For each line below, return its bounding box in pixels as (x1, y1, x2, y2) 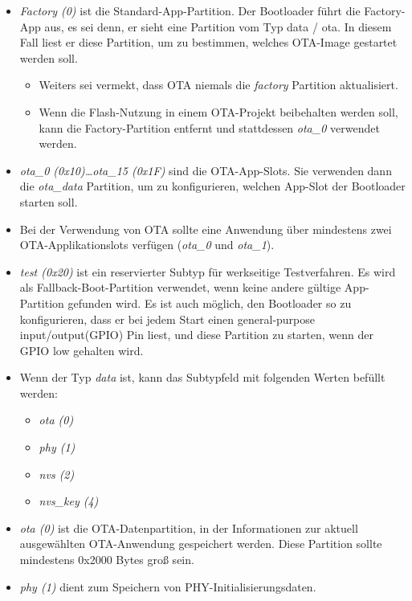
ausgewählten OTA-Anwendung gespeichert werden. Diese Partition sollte (19, 535, 382, 552)
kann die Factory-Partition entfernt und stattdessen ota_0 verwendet (39, 119, 380, 136)
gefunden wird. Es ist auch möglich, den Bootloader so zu (67, 294, 352, 311)
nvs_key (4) (39, 493, 99, 509)
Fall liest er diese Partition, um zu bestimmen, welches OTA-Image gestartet (19, 34, 398, 51)
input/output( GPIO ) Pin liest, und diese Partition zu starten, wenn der (19, 326, 373, 343)
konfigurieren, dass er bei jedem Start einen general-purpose (19, 310, 316, 327)
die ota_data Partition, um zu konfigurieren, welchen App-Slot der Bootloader (19, 178, 406, 194)
